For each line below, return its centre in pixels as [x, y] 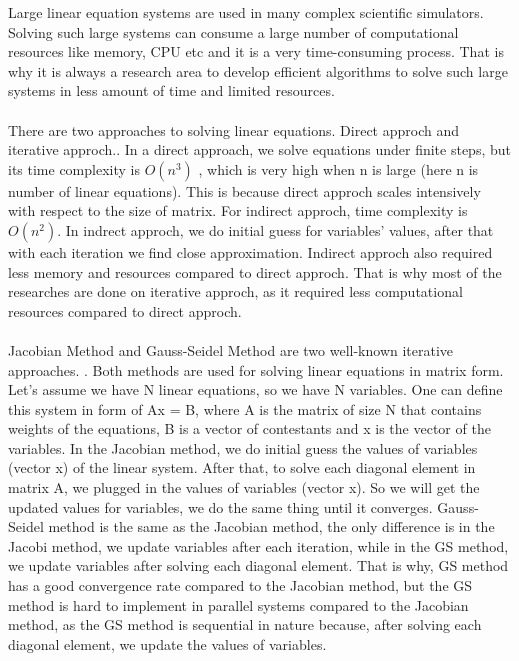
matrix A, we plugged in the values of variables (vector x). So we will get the [244, 487]
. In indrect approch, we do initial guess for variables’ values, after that [275, 229]
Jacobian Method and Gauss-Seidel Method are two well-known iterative [231, 349]
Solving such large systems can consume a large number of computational [233, 31]
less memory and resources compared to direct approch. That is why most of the [255, 271]
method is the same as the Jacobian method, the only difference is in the [271, 526]
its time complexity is [74, 168]
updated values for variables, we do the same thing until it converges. [220, 506]
